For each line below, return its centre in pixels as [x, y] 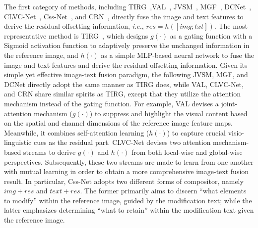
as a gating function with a [211, 35]
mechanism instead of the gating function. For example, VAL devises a [111, 103]
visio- [236, 132]
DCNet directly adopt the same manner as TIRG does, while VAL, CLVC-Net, [124, 84]
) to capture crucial [196, 132]
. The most [231, 26]
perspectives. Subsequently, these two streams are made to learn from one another [129, 161]
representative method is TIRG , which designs [76, 35]
